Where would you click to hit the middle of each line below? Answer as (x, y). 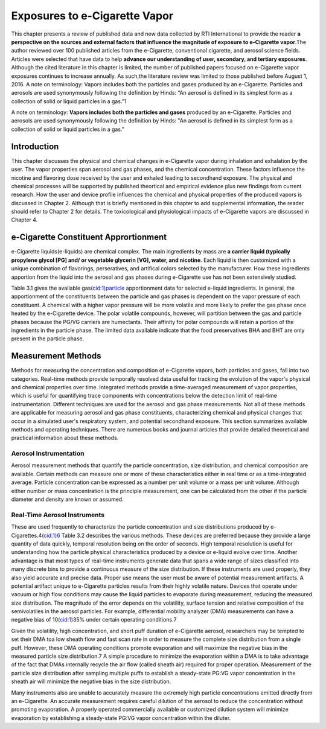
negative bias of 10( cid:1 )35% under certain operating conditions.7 (94, 620)
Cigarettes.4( (27, 535)
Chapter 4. (24, 220)
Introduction (35, 146)
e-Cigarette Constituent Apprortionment (89, 237)
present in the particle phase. (48, 339)
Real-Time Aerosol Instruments (58, 515)
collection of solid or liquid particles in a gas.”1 (69, 101)
